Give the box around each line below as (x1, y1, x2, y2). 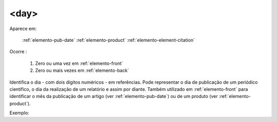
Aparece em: (9, 26, 37, 32)
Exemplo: (9, 110, 29, 116)
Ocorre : (9, 48, 27, 55)
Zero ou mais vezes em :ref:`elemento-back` (35, 67, 129, 74)
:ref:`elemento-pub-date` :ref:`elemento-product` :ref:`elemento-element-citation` (22, 37, 195, 43)
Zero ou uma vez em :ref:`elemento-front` (35, 60, 123, 66)
